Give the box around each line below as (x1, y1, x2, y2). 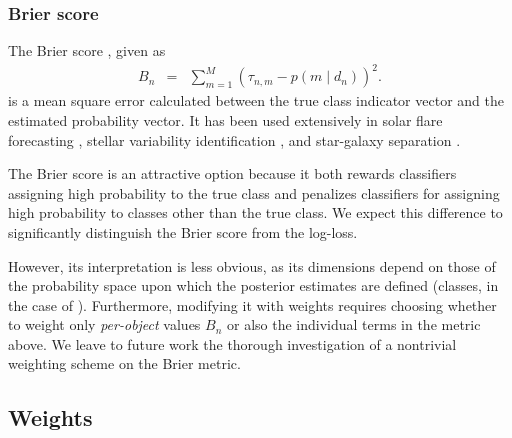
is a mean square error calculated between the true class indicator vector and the (8, 90, 504, 111)
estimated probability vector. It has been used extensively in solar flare (8, 109, 443, 130)
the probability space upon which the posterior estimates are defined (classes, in (8, 275, 499, 296)
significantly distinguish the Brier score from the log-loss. (8, 221, 358, 242)
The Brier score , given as (8, 40, 166, 61)
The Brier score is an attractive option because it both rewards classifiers (8, 163, 457, 184)
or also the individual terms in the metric (227, 314, 481, 335)
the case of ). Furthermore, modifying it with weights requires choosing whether (8, 294, 497, 315)
